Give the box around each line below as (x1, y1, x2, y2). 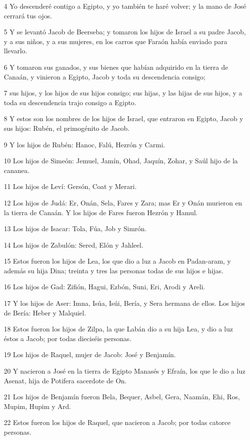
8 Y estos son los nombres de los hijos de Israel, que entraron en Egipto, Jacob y (4, 113, 243, 124)
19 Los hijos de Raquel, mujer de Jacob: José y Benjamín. (4, 349, 176, 360)
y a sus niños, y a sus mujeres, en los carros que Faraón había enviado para (4, 36, 228, 46)
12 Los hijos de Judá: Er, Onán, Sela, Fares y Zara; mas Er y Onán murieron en (4, 197, 242, 207)
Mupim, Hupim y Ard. (4, 401, 71, 411)
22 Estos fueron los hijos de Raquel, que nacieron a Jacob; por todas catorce (4, 417, 231, 427)
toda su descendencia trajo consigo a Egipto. (4, 97, 137, 107)
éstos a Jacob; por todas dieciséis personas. (4, 333, 132, 343)
